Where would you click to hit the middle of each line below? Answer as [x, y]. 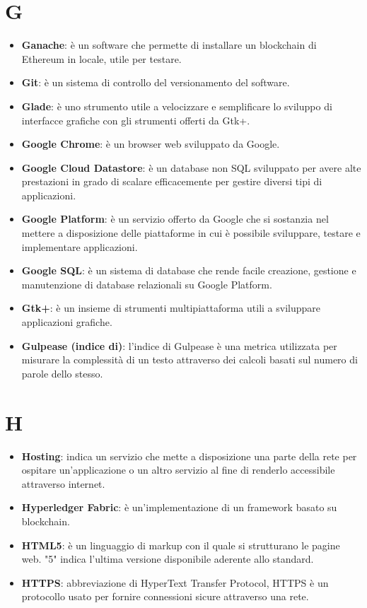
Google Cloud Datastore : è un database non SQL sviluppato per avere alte [191, 167]
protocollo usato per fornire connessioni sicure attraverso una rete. [165, 596]
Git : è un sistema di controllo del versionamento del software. [156, 82]
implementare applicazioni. [80, 246]
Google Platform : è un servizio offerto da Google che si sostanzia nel [175, 219]
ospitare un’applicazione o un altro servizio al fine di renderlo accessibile [178, 470]
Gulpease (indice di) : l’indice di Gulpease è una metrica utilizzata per [179, 345]
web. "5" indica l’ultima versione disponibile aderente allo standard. [168, 559]
